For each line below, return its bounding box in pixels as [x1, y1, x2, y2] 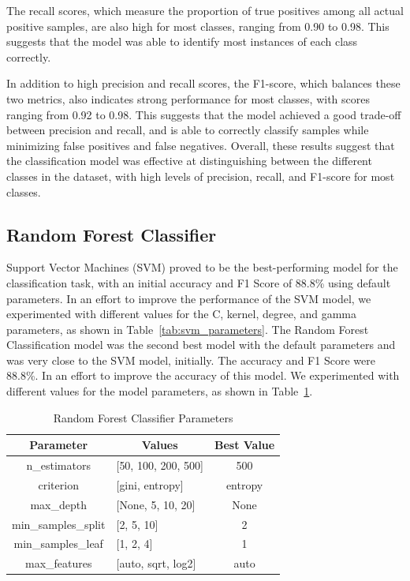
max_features [24, 555, 92, 572]
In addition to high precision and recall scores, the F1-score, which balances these [6, 75, 401, 92]
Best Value [214, 437, 275, 453]
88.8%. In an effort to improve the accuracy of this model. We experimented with [6, 367, 400, 384]
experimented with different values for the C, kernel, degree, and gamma [6, 305, 356, 322]
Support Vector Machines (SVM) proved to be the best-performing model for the [6, 259, 398, 276]
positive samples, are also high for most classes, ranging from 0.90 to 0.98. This [6, 17, 389, 34]
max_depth [30, 496, 88, 512]
